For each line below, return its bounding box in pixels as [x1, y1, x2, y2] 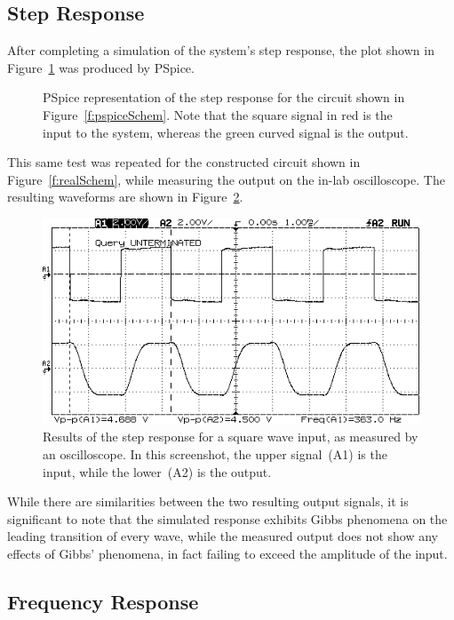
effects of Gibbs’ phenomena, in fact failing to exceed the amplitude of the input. [7, 544, 448, 562]
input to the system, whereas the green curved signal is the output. [43, 123, 409, 141]
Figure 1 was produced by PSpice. [7, 58, 195, 76]
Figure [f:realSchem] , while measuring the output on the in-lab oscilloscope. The [7, 170, 445, 188]
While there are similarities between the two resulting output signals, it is [7, 492, 409, 511]
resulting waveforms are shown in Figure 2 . [7, 187, 243, 206]
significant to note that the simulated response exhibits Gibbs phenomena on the [7, 509, 448, 528]
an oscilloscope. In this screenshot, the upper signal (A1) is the [43, 445, 387, 464]
